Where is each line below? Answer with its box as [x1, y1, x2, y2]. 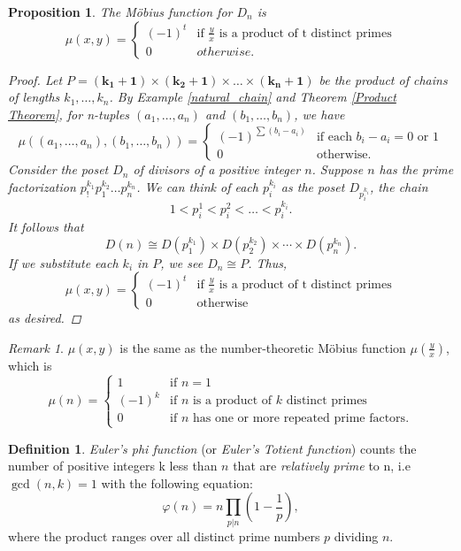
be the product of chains [319, 70, 448, 88]
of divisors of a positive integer [133, 160, 301, 179]
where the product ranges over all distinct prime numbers [8, 526, 320, 545]
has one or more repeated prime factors [192, 412, 406, 425]
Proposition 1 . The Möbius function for [8, 3, 233, 20]
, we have [294, 104, 345, 123]
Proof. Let [8, 70, 63, 88]
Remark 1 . [8, 338, 64, 356]
